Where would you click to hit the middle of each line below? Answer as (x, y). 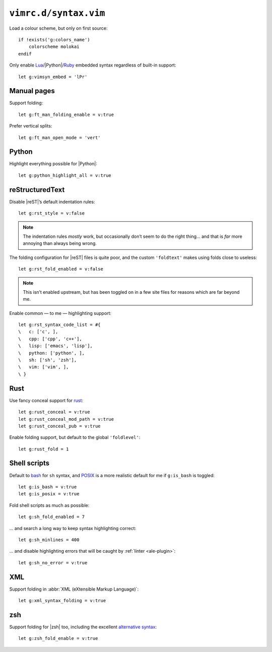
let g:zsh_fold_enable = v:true (58, 638)
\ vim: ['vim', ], (44, 367)
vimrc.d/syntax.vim (57, 13)
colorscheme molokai (54, 47)
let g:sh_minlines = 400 (49, 540)
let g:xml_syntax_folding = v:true (62, 600)
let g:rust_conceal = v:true (54, 412)
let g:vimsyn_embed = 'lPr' (53, 77)
